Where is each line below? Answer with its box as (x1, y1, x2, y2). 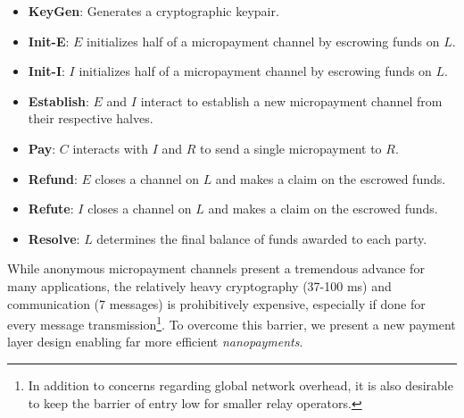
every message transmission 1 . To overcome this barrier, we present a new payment (7, 313, 456, 333)
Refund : (28, 169, 78, 188)
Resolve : (28, 229, 80, 247)
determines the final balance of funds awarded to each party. (96, 229, 427, 247)
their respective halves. (28, 109, 153, 128)
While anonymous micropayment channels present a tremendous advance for (7, 259, 425, 278)
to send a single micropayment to (200, 138, 382, 157)
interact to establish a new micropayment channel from (140, 91, 443, 110)
